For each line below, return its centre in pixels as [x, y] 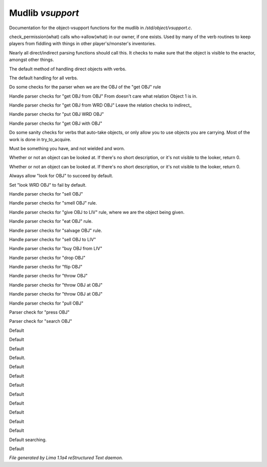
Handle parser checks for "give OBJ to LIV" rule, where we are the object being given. [97, 212]
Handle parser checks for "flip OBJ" [46, 267]
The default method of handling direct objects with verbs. [68, 69]
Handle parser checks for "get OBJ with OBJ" [56, 123]
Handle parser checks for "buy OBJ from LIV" [56, 249]
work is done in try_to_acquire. [40, 139]
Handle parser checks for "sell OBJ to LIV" [53, 239]
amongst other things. [32, 60]
